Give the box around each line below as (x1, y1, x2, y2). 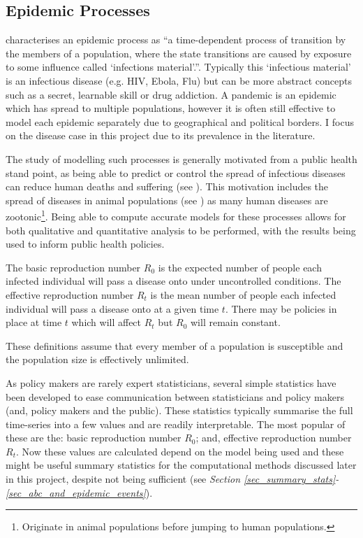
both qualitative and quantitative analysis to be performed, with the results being (6, 222, 356, 237)
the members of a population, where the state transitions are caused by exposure (6, 45, 352, 60)
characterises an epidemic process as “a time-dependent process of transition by (6, 32, 346, 47)
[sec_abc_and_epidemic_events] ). (6, 485, 153, 500)
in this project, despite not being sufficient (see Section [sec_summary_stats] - (6, 472, 339, 486)
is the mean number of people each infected (150, 287, 336, 302)
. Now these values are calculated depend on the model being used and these (15, 444, 344, 458)
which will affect (71, 315, 142, 330)
